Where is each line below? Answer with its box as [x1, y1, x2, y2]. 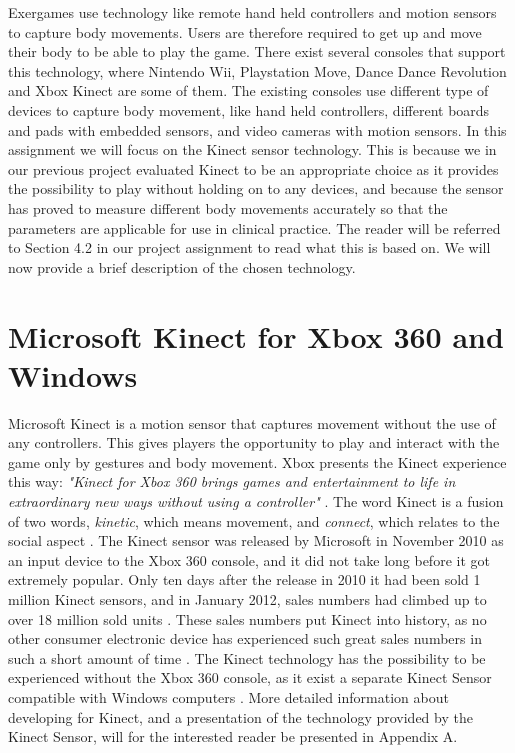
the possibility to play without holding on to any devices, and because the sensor [8, 178, 504, 199]
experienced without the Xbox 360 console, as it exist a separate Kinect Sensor [8, 667, 492, 688]
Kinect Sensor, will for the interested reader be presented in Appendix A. [8, 726, 458, 747]
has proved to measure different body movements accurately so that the [8, 197, 448, 218]
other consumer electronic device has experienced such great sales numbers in [8, 628, 482, 649]
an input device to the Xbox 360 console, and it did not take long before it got [8, 549, 490, 570]
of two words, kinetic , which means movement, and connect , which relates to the [8, 510, 500, 531]
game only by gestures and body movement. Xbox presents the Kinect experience [8, 451, 507, 472]
